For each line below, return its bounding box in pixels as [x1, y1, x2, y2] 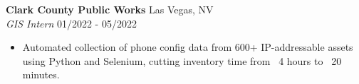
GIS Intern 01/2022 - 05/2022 [6, 16, 137, 30]
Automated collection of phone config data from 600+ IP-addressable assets [22, 40, 353, 54]
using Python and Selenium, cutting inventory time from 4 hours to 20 [22, 53, 342, 68]
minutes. [22, 67, 60, 82]
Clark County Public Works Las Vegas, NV [6, 2, 214, 16]
